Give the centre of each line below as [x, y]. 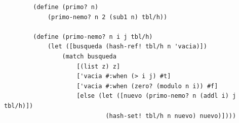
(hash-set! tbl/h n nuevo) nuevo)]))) [171, 116]
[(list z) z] [98, 66]
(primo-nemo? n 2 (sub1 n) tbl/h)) [107, 17]
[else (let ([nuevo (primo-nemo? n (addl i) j [156, 96]
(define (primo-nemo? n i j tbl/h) [93, 37]
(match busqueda [89, 56]
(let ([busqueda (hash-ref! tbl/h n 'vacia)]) [127, 47]
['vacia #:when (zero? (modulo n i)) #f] [147, 86]
